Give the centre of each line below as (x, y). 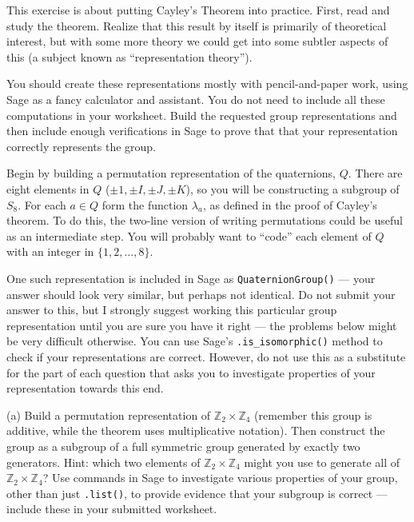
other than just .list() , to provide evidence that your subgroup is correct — (197, 493)
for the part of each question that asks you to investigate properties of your (191, 372)
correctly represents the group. (82, 146)
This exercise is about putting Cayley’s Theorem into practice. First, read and (198, 10)
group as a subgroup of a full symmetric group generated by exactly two (183, 446)
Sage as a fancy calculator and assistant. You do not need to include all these (196, 99)
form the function (145, 204)
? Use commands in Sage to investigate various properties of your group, (220, 478)
